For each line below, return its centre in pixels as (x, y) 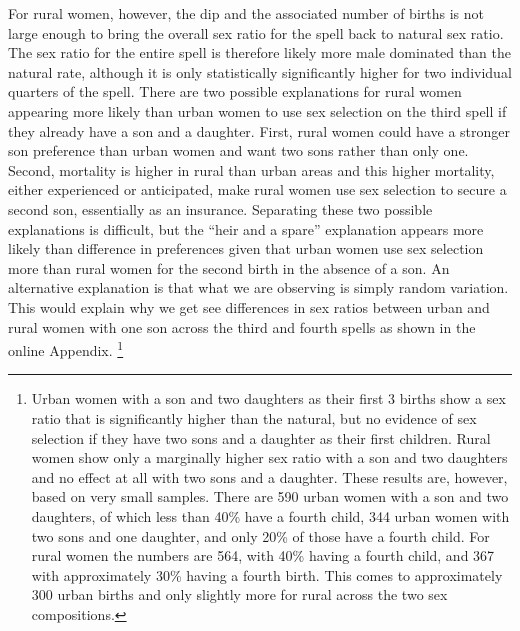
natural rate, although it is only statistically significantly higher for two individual (260, 71)
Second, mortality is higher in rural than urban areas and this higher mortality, (251, 169)
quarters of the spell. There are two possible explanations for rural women (235, 91)
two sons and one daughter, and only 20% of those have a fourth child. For (260, 535)
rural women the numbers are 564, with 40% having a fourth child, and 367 (263, 555)
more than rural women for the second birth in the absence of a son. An (229, 267)
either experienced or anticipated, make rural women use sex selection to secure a (257, 189)
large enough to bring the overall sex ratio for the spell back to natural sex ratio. (256, 32)
